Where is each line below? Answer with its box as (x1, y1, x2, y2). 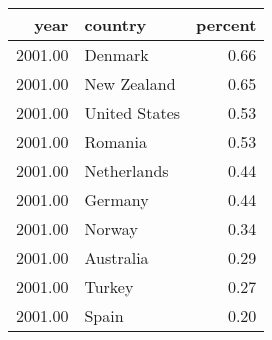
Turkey (84, 275, 134, 298)
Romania (84, 130, 147, 153)
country (84, 13, 147, 36)
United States (84, 101, 181, 124)
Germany (84, 188, 149, 211)
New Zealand (84, 72, 176, 95)
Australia (84, 246, 149, 269)
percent (196, 13, 257, 36)
